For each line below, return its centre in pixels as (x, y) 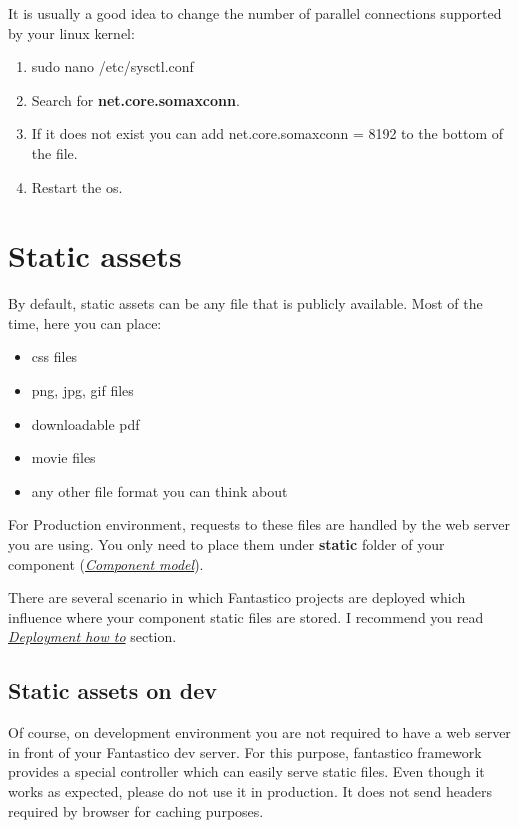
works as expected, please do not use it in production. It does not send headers (250, 790)
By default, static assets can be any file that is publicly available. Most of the (245, 303)
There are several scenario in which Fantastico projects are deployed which (237, 597)
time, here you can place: (85, 322)
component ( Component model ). (106, 563)
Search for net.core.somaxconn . (135, 99)
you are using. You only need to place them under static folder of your (226, 544)
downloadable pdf (85, 423)
